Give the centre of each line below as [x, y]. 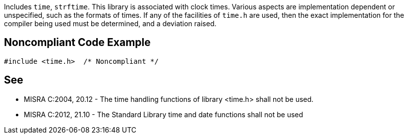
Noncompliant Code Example [77, 43]
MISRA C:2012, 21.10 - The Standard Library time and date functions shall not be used [164, 114]
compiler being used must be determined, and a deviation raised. [110, 23]
